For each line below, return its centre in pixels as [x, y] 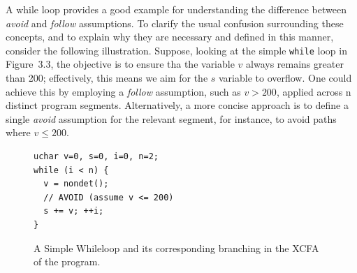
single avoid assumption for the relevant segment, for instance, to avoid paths [171, 118]
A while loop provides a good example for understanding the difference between [176, 9]
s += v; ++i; [74, 211]
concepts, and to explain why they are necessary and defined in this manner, [170, 37]
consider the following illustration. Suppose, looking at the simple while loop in [176, 50]
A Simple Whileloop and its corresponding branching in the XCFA [176, 248]
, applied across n [314, 91]
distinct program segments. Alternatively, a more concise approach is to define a [177, 105]
